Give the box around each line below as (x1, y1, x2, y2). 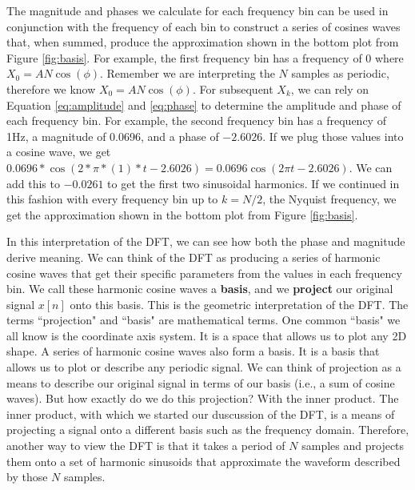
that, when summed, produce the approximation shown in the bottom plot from (6, 34, 399, 50)
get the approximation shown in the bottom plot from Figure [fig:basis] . (6, 206, 358, 223)
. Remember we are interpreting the (100, 65, 275, 82)
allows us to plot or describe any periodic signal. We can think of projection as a (6, 359, 401, 376)
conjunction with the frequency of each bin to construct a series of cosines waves (6, 18, 401, 34)
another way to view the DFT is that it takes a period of (6, 437, 285, 454)
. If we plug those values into (262, 127, 404, 144)
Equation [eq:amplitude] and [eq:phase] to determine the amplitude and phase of (6, 96, 401, 113)
